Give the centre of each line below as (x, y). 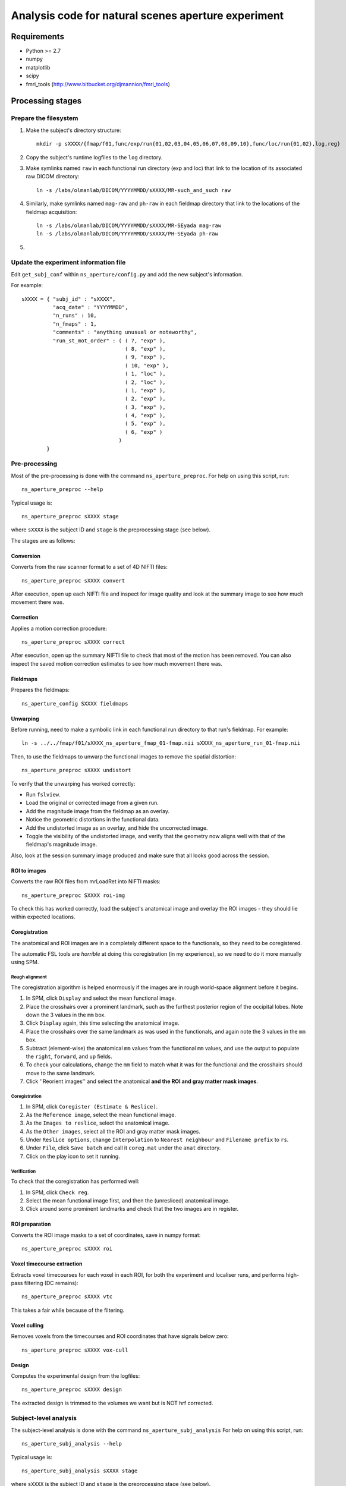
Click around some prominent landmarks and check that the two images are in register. (132, 1209)
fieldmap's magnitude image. (62, 845)
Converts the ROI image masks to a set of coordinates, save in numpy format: (106, 1235)
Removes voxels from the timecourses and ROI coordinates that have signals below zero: (120, 1336)
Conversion (26, 556)
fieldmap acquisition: (51, 212)
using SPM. (25, 962)
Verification (23, 1171)
